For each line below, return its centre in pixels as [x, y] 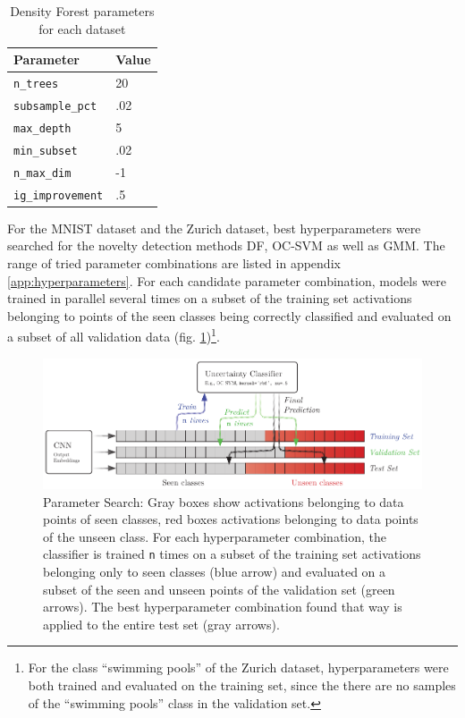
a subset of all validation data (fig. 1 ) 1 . [114, 335]
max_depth [42, 128]
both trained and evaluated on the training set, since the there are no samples [242, 685]
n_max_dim [42, 173]
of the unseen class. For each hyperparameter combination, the [215, 536]
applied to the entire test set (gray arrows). [161, 624]
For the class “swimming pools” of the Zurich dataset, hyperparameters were [238, 667]
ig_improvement [59, 195]
